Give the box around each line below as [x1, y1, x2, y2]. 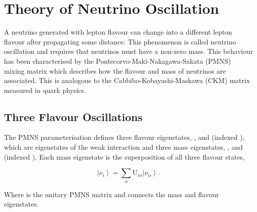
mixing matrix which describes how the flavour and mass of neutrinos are [4, 65, 226, 76]
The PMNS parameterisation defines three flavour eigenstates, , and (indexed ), [4, 132, 245, 142]
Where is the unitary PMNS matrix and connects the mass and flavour [4, 189, 219, 199]
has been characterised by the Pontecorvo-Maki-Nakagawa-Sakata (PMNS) [4, 55, 231, 66]
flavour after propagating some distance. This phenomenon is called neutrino [4, 36, 236, 46]
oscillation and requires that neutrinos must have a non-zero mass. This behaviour [4, 46, 253, 56]
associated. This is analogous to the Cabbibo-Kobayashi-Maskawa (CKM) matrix [4, 75, 250, 85]
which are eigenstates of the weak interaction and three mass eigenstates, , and [4, 142, 243, 152]
